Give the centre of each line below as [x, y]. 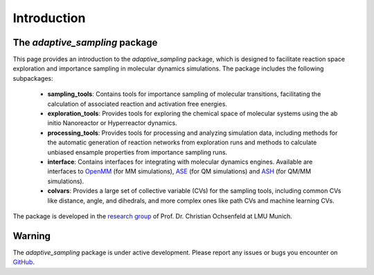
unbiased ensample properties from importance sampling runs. [137, 152]
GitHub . [24, 262]
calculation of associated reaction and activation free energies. [137, 104]
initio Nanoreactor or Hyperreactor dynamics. [112, 123]
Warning [32, 236]
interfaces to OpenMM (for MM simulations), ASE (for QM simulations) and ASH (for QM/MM [179, 171]
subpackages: [33, 78]
